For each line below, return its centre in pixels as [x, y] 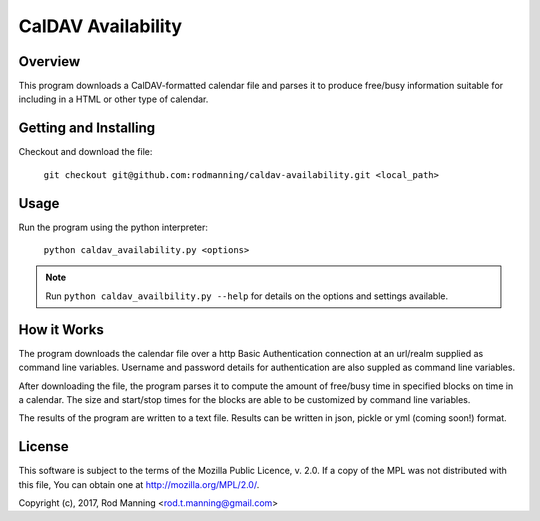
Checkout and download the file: [85, 152]
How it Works [61, 329]
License [43, 446]
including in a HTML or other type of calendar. [113, 99]
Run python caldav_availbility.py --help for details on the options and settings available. [247, 296]
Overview [49, 61]
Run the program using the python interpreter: [113, 227]
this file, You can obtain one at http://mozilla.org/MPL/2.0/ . [139, 484]
